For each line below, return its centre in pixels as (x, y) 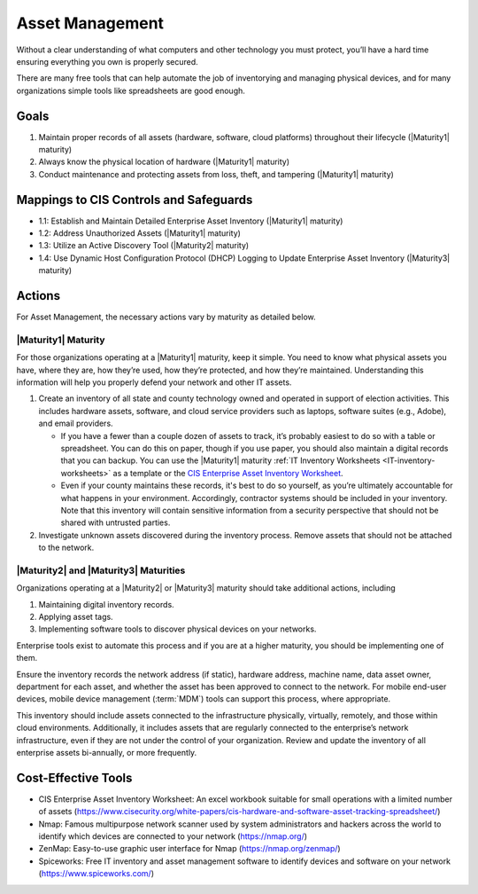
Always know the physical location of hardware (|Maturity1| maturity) (164, 162)
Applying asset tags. (76, 617)
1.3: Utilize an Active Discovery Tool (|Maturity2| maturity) (144, 246)
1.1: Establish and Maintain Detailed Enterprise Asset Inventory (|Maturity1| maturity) (191, 221)
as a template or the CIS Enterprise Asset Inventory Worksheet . (228, 473)
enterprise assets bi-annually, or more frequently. (107, 753)
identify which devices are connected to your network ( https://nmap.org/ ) (173, 836)
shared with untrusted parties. (116, 522)
